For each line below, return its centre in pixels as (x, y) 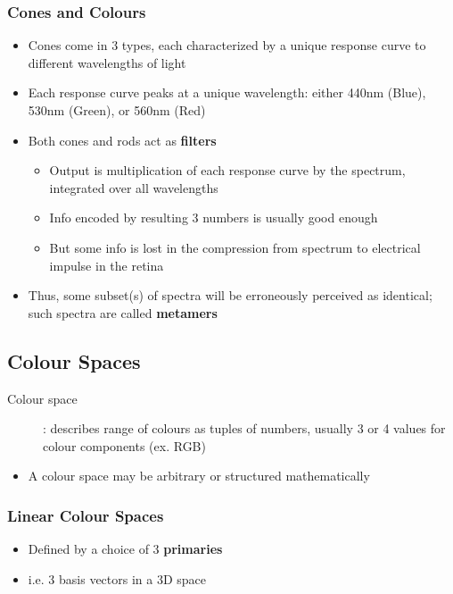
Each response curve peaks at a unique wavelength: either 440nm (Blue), (227, 92)
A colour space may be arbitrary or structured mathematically (199, 476)
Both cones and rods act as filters (122, 140)
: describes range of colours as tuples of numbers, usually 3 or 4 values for (244, 428)
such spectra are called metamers (123, 312)
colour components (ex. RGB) (124, 445)
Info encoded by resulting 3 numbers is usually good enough (214, 218)
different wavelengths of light (107, 62)
